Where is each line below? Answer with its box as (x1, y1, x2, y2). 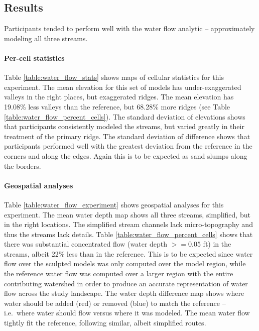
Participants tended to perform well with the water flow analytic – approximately (4, 23, 255, 34)
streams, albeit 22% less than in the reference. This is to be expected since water (4, 248, 253, 259)
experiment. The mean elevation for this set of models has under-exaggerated (4, 81, 241, 92)
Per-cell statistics (4, 52, 65, 63)
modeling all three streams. (4, 33, 88, 43)
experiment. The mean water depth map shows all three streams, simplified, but (4, 209, 250, 219)
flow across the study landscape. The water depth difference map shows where (4, 288, 244, 298)
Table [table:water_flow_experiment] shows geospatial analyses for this (4, 199, 224, 209)
